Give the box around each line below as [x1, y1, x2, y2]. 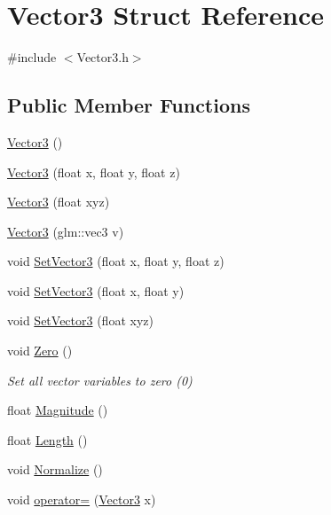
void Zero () [7, 341, 73, 360]
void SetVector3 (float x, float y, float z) [7, 252, 225, 270]
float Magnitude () [7, 401, 108, 419]
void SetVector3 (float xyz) [7, 311, 154, 330]
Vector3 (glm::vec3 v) [7, 222, 124, 240]
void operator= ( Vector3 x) [7, 490, 156, 509]
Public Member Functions [7, 91, 250, 119]
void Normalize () [7, 460, 103, 479]
